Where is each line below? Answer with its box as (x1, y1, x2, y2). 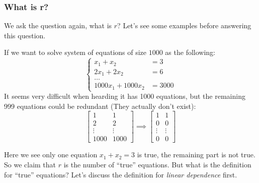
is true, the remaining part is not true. (137, 149, 255, 160)
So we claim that (4, 159, 56, 169)
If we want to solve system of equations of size (4, 47, 147, 57)
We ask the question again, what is (4, 20, 112, 31)
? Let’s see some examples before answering (117, 20, 251, 31)
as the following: (165, 47, 216, 57)
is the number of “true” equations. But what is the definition (63, 159, 251, 169)
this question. (4, 30, 46, 40)
